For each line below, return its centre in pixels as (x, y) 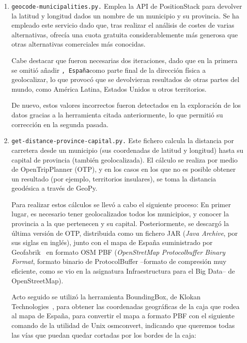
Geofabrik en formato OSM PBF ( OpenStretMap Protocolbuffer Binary (118, 252)
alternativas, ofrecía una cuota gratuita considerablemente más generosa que (124, 34)
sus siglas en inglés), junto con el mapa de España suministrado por (112, 242)
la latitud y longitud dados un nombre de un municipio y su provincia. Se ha (125, 15)
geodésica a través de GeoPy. (54, 188)
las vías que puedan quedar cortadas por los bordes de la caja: (104, 335)
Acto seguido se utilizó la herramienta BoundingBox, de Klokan (106, 297)
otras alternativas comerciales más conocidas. (78, 44)
